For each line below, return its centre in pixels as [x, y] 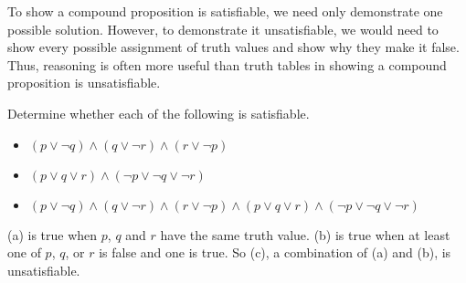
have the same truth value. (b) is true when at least [305, 234]
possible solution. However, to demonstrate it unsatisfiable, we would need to [223, 29]
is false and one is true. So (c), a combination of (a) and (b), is [275, 252]
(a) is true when [53, 234]
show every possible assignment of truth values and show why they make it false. [233, 47]
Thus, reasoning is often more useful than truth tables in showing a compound [227, 64]
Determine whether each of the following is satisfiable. [159, 113]
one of [24, 252]
